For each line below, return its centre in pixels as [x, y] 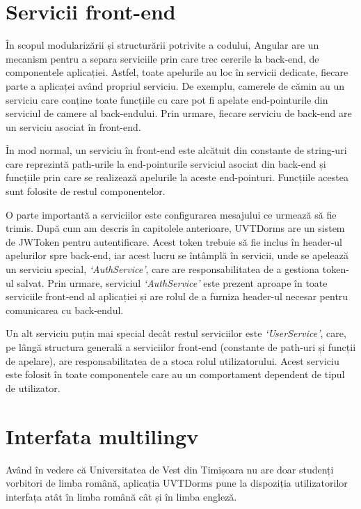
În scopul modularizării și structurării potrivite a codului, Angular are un [162, 45]
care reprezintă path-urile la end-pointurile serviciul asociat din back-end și [166, 163]
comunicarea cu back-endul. [65, 310]
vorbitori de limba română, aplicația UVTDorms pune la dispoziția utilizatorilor [177, 483]
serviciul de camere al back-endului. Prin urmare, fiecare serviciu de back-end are [179, 113]
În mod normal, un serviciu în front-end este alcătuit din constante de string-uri [176, 150]
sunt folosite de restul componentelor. [86, 191]
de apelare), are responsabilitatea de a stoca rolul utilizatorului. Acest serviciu [173, 360]
